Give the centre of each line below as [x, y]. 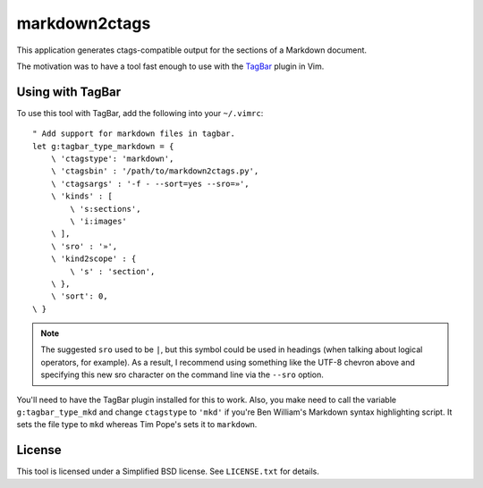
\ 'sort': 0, [79, 296]
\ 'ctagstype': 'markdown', [112, 159]
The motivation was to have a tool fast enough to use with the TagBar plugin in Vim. [170, 66]
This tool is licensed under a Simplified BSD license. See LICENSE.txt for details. [168, 471]
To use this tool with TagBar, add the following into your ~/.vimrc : [140, 113]
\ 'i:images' [98, 221]
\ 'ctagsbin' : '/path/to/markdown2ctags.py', [155, 171]
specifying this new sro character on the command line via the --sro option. [182, 374]
